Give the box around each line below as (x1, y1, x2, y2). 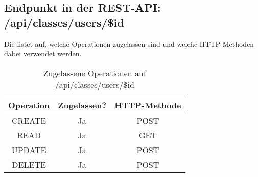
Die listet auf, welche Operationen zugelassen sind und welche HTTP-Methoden (4, 38, 254, 49)
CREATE (11, 114, 46, 126)
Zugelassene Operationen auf (43, 67, 146, 79)
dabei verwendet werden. (4, 48, 82, 59)
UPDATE (11, 143, 46, 156)
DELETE (12, 158, 46, 170)
